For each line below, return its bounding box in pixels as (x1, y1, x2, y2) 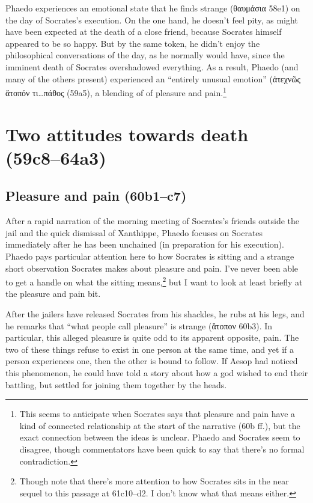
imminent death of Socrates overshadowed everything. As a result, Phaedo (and (5, 60, 299, 73)
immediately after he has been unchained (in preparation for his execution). (5, 238, 284, 251)
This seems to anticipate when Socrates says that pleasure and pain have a (19, 407, 296, 420)
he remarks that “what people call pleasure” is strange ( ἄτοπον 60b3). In (5, 319, 273, 332)
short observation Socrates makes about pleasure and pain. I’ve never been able (5, 261, 299, 274)
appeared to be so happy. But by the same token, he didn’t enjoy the (5, 37, 260, 49)
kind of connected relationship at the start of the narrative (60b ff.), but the (19, 419, 300, 431)
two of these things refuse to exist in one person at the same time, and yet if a (5, 343, 294, 355)
